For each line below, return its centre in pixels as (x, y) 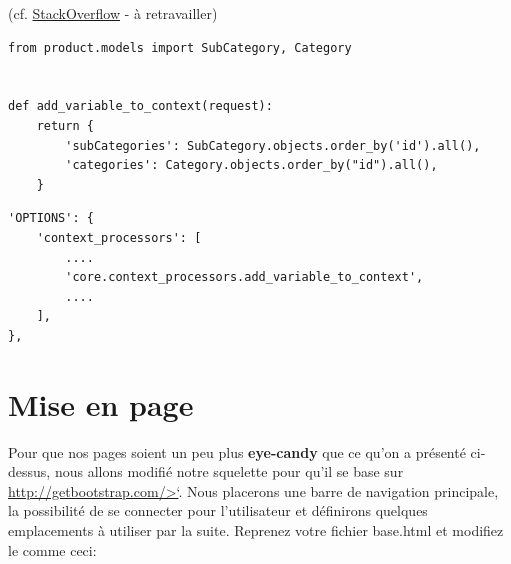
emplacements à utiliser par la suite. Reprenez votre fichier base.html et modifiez (256, 530)
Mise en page (101, 403)
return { (65, 125)
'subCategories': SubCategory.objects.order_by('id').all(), (273, 145)
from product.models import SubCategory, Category (180, 47)
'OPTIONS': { (51, 218)
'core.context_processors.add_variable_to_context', (244, 277)
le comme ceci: (52, 549)
